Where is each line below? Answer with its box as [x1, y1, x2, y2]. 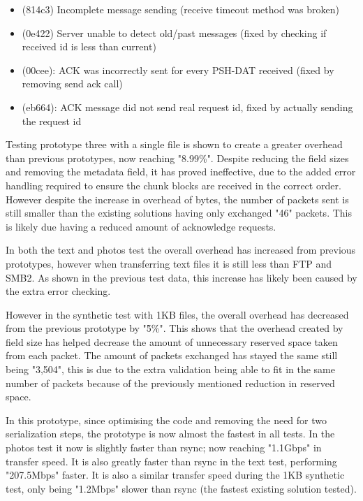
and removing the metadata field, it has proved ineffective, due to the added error [6, 164, 356, 179]
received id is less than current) [22, 39, 156, 54]
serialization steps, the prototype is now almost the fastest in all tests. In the [6, 426, 335, 441]
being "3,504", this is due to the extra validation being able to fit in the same [6, 362, 335, 377]
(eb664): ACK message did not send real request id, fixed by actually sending [22, 99, 353, 114]
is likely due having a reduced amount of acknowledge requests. [6, 219, 276, 233]
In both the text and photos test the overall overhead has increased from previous [6, 242, 356, 257]
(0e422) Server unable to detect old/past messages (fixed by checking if [22, 25, 327, 40]
